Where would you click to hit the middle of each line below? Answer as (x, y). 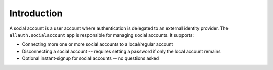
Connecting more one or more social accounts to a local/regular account (98, 44)
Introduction (36, 13)
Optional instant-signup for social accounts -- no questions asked (90, 58)
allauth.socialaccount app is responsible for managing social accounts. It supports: (102, 35)
